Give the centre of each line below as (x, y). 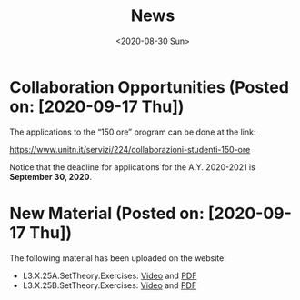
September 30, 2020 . (51, 176)
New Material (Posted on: (107, 213)
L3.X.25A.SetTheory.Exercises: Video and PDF (110, 275)
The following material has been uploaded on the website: (118, 258)
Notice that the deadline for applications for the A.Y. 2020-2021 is (133, 167)
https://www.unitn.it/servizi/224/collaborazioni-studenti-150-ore (130, 149)
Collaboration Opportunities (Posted (149, 87)
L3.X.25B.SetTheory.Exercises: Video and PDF (110, 285)
